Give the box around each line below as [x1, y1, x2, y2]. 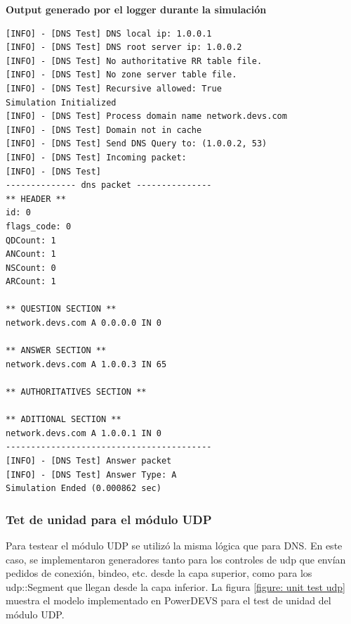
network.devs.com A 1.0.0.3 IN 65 [6, 359, 167, 369]
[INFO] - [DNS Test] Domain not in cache [6, 125, 202, 135]
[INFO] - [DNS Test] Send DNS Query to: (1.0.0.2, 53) [6, 139, 267, 149]
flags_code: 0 [6, 221, 72, 231]
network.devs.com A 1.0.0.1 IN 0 [6, 428, 161, 438]
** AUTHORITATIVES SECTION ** [6, 387, 147, 397]
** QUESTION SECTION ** [6, 304, 117, 314]
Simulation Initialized [6, 97, 117, 108]
